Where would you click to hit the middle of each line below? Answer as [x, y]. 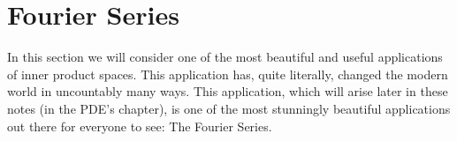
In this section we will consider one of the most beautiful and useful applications [225, 57]
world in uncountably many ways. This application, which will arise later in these [228, 91]
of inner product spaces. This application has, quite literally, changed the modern [228, 74]
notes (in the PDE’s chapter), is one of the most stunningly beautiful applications [229, 108]
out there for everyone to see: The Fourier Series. [140, 126]
